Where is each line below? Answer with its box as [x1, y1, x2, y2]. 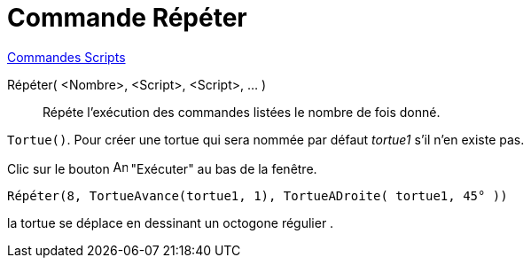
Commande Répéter [7, 3, 247, 33]
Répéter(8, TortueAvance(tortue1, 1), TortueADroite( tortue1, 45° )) [7, 188, 508, 203]
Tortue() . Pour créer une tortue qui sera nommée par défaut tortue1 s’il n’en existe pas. [7, 131, 525, 147]
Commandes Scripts [7, 49, 126, 65]
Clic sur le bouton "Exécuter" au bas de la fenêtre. [7, 160, 317, 176]
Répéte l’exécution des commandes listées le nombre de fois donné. [43, 104, 441, 120]
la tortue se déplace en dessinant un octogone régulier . [7, 214, 334, 230]
